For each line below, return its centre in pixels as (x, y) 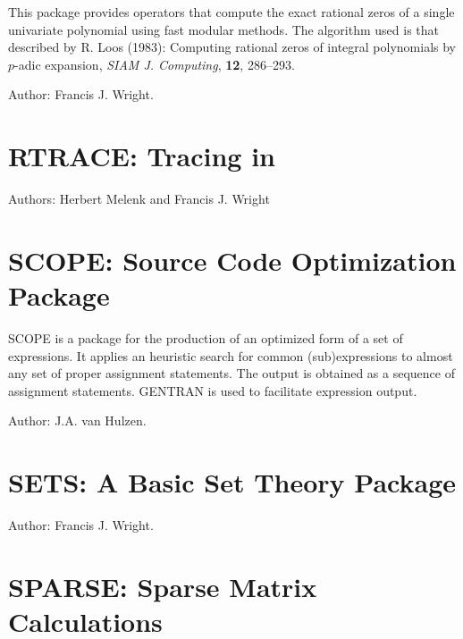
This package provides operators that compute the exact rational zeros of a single (231, 12)
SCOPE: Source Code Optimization (232, 260)
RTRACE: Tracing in (142, 156)
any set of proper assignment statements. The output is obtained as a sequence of (231, 373)
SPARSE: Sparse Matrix (163, 586)
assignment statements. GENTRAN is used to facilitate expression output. (213, 390)
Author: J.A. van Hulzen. (77, 420)
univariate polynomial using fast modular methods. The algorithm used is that (223, 29)
